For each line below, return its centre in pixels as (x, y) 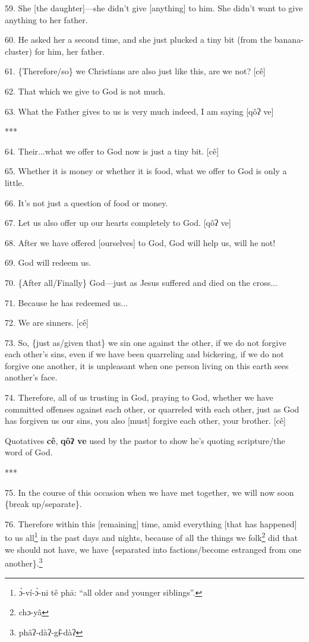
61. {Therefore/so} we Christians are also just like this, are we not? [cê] (135, 71)
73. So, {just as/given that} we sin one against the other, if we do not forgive (146, 342)
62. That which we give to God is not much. (85, 91)
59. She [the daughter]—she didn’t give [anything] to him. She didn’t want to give (154, 8)
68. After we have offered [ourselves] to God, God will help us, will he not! (140, 242)
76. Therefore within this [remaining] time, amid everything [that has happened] (151, 523)
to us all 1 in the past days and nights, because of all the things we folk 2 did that (151, 537)
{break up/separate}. (43, 504)
